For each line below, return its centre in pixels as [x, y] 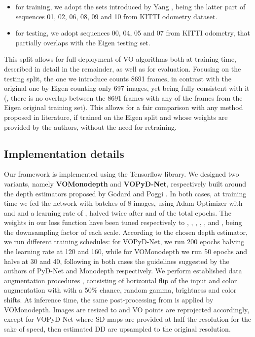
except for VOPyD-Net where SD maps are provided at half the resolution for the [128, 319]
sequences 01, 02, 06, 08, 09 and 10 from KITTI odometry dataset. [116, 16]
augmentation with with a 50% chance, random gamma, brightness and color [120, 290]
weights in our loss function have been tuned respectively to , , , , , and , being [123, 222]
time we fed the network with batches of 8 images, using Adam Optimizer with [123, 203]
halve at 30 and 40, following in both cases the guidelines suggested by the [117, 261]
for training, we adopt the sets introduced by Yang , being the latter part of [130, 6]
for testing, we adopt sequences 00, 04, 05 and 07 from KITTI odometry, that [133, 33]
